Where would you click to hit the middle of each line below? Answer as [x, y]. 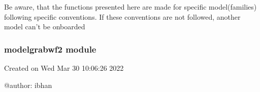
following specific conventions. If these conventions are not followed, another [122, 16]
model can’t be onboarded [45, 27]
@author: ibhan [28, 85]
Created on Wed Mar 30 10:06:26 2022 [64, 68]
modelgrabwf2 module [50, 49]
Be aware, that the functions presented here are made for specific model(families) [131, 7]
